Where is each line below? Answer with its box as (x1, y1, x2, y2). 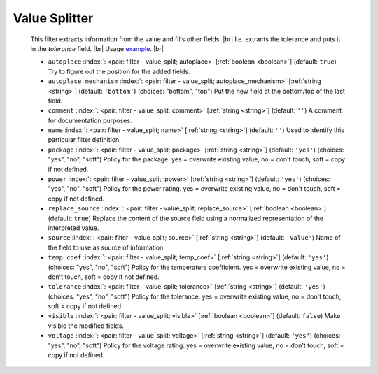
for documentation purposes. (48, 116, 132, 124)
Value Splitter (13, 10, 94, 26)
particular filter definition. (48, 136, 122, 144)
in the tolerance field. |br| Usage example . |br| (30, 44, 164, 52)
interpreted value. (48, 224, 99, 232)
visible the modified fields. (48, 322, 125, 330)
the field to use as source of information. (48, 243, 166, 252)
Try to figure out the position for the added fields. (48, 67, 190, 75)
